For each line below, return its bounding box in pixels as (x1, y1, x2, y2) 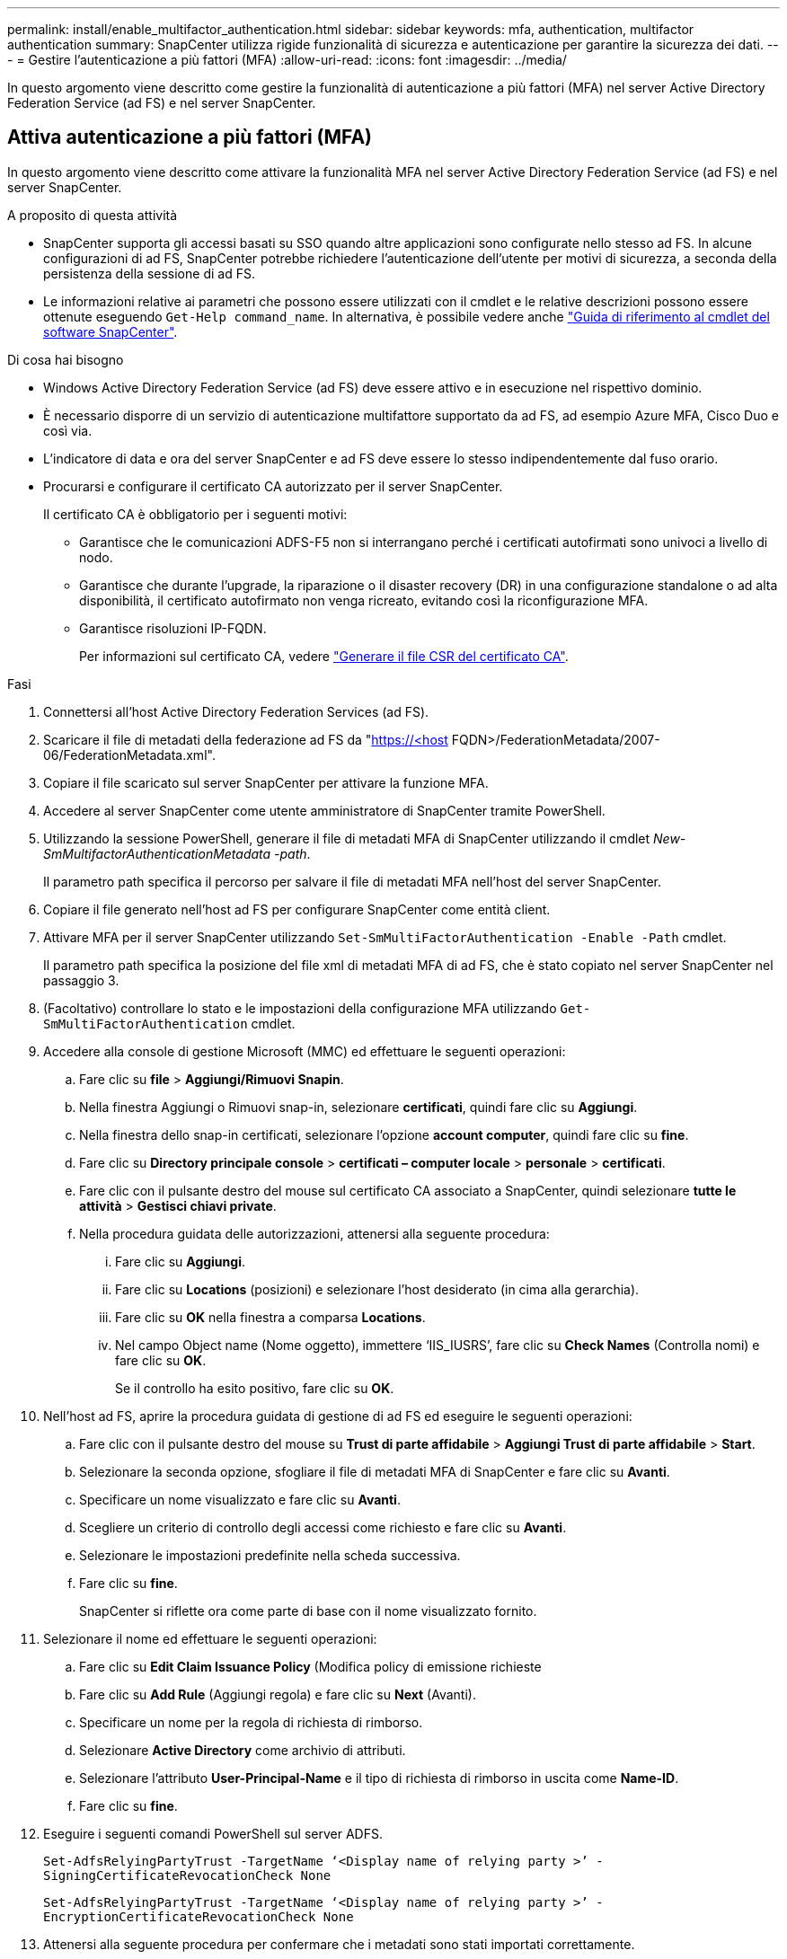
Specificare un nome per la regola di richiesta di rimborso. (79, 1714, 423, 1730)
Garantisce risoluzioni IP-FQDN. (79, 620, 267, 636)
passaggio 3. (43, 972, 119, 988)
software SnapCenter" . (43, 323, 178, 340)
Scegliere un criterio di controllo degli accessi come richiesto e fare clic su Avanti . (79, 1519, 567, 1535)
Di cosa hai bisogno (7, 351, 124, 367)
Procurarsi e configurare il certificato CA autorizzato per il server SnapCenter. (43, 478, 503, 494)
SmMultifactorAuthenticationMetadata (43, 845, 271, 861)
